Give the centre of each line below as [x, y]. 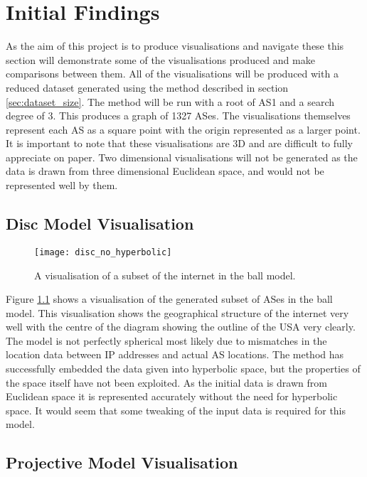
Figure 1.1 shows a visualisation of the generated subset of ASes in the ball [169, 299]
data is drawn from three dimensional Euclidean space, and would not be [165, 171]
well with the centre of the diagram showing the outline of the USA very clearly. [181, 327]
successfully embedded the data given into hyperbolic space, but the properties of [183, 369]
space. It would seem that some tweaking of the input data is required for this [176, 410]
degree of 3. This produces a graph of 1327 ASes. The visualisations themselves [178, 116]
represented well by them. [62, 185]
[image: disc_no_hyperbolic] [103, 252]
